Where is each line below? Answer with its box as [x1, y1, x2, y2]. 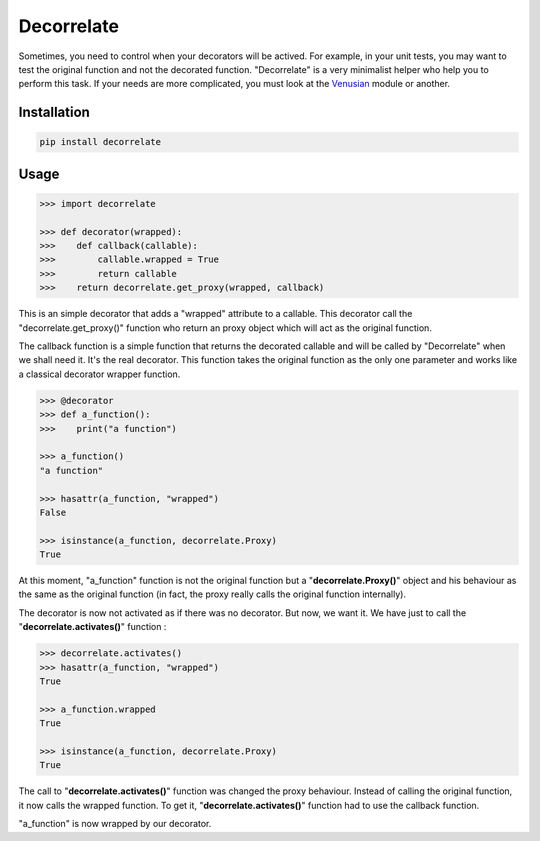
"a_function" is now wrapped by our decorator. [18, 818, 212, 830]
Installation [18, 104, 90, 121]
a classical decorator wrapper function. [18, 368, 181, 380]
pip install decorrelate [39, 136, 162, 148]
